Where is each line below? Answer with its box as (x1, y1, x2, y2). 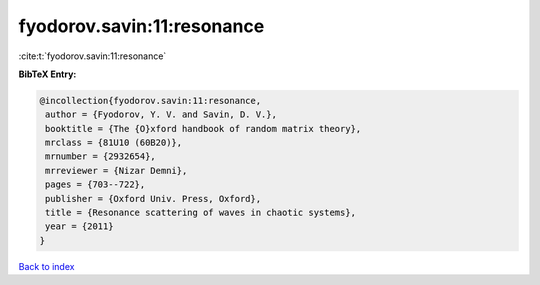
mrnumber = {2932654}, (45, 151, 157, 162)
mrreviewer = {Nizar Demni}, (45, 165, 188, 176)
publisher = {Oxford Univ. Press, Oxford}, (45, 193, 262, 204)
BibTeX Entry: (18, 68, 77, 80)
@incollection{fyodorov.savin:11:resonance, (39, 95, 262, 106)
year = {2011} (45, 221, 114, 232)
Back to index (18, 260, 75, 272)
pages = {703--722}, (45, 179, 146, 190)
